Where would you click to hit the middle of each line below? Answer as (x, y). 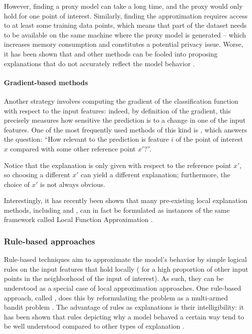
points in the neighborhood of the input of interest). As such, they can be (114, 278)
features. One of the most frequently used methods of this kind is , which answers (126, 129)
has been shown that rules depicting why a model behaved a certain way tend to (124, 316)
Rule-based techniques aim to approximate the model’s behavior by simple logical (126, 259)
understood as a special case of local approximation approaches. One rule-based (123, 288)
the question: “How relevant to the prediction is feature (86, 139)
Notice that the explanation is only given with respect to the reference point (118, 165)
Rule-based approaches (50, 241)
